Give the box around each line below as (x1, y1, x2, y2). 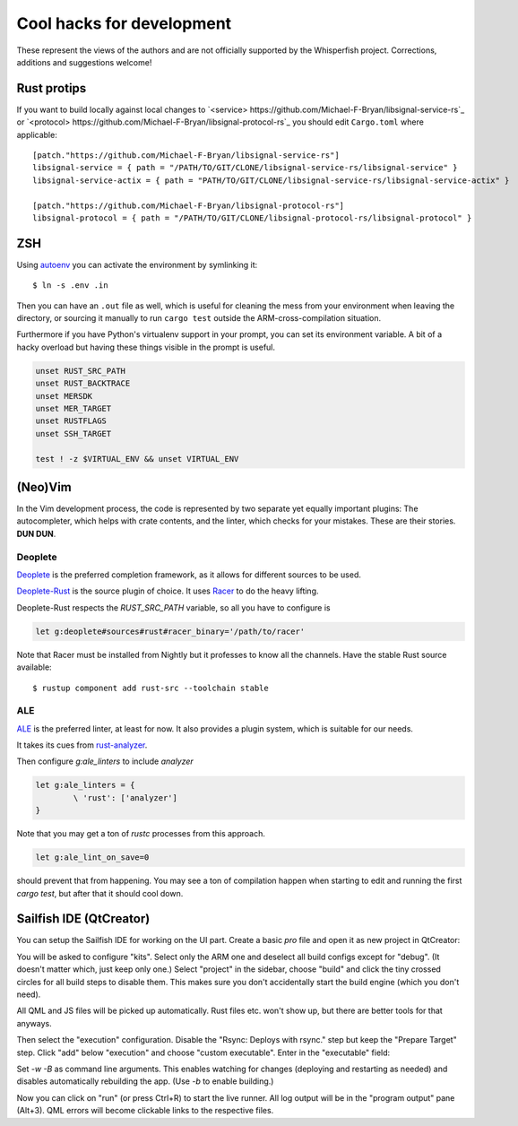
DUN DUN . (16, 528, 56, 539)
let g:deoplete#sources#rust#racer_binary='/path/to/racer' (35, 626, 306, 637)
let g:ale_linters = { (35, 780, 135, 791)
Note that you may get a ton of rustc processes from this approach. (16, 828, 266, 839)
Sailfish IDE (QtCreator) (16, 911, 151, 927)
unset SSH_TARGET (35, 429, 112, 438)
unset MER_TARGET (35, 403, 112, 413)
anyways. (16, 1018, 53, 1028)
